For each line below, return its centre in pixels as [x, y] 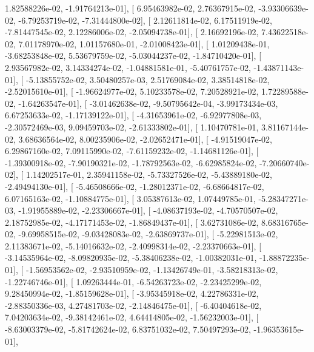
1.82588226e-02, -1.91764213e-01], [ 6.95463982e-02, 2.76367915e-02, [130, 8]
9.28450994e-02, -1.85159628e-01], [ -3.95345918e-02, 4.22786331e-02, [132, 293]
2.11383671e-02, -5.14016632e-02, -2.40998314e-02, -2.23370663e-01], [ [133, 245]
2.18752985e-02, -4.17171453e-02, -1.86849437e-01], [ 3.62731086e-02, [132, 222]
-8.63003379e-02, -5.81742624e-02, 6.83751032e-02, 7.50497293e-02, [128, 329]
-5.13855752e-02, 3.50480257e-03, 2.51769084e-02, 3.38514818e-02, [148, 79]
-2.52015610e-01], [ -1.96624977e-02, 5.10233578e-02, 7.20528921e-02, [132, 91]
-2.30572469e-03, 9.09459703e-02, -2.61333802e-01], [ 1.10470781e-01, [132, 127]
